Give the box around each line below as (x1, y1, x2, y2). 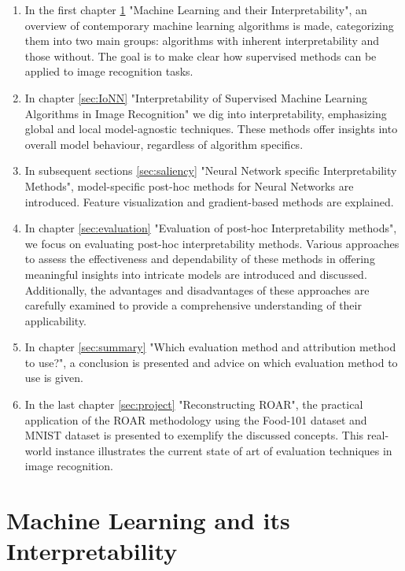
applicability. (24, 312, 87, 328)
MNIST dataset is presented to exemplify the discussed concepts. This (24, 427, 364, 443)
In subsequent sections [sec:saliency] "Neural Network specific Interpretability (24, 162, 397, 179)
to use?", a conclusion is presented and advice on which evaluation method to (24, 354, 398, 370)
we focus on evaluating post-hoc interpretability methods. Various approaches (24, 235, 399, 251)
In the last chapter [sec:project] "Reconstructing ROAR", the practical (24, 396, 363, 413)
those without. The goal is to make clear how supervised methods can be (24, 47, 377, 64)
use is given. (24, 369, 83, 386)
